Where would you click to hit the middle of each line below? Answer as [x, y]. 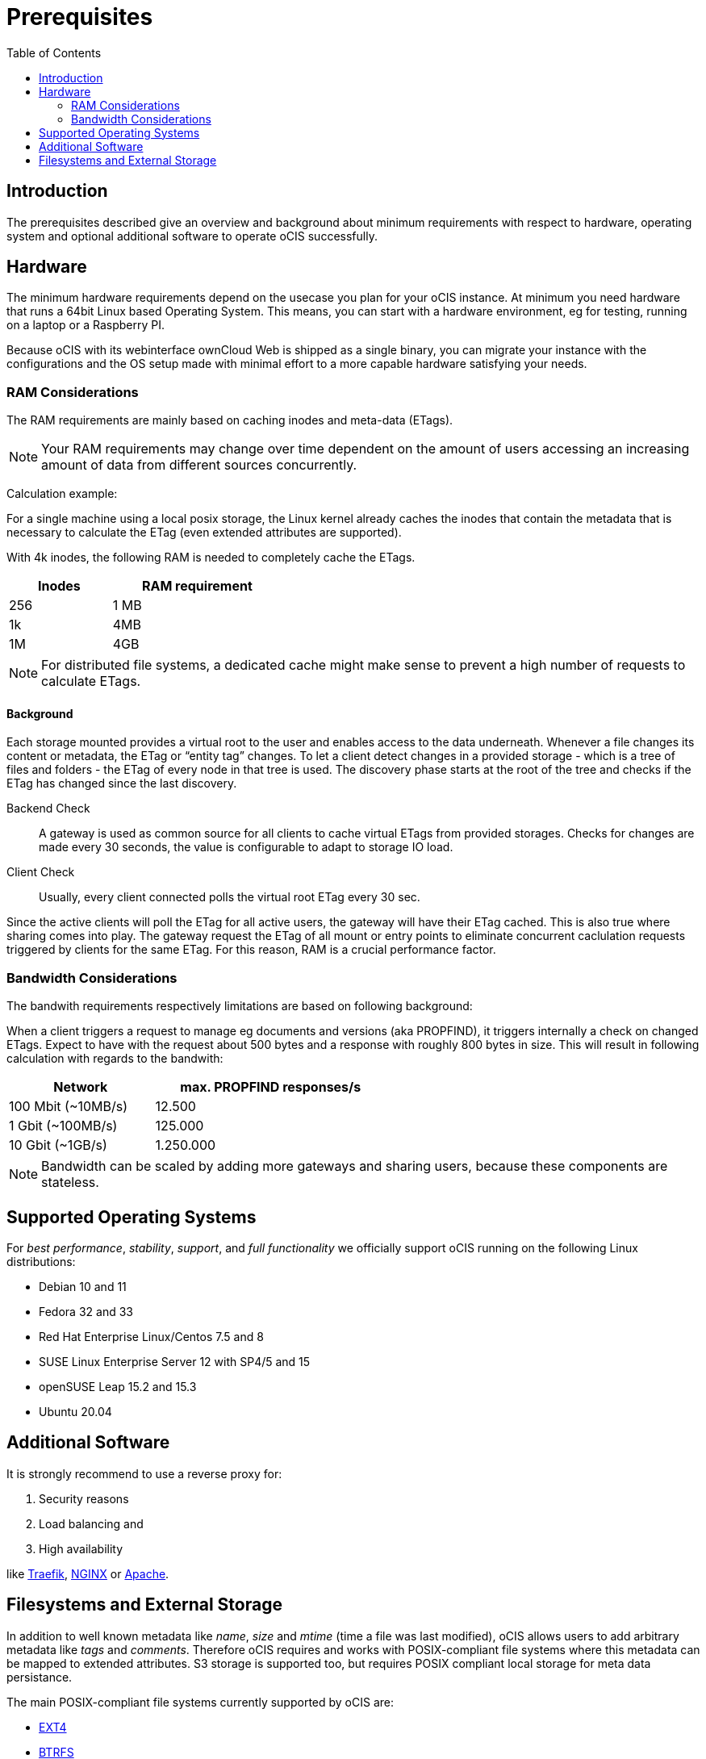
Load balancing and [91, 1523]
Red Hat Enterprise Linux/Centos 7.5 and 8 [151, 1337]
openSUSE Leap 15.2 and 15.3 [118, 1387]
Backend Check [48, 808]
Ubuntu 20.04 [75, 1412]
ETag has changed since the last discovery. [122, 783]
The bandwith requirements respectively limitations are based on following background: [240, 1006]
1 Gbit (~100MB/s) [63, 1126]
